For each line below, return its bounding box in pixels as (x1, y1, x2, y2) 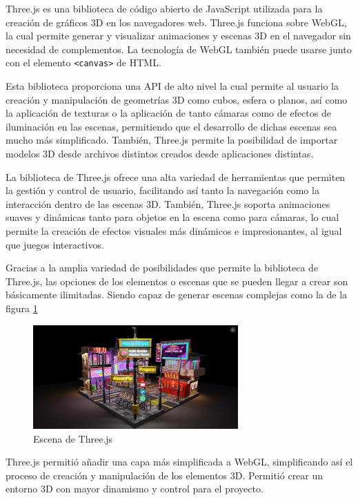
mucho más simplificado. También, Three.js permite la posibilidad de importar (6, 133, 338, 147)
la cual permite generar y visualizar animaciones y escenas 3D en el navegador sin (6, 28, 351, 43)
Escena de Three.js (33, 431, 113, 445)
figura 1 (6, 300, 38, 315)
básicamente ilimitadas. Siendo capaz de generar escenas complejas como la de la (6, 287, 348, 302)
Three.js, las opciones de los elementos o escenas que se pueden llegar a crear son (6, 273, 348, 288)
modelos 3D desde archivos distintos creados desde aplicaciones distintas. (6, 146, 314, 160)
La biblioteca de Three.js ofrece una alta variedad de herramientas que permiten (6, 169, 346, 184)
